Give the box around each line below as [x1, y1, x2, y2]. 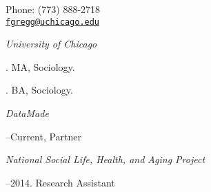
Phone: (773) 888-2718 [6, 2, 101, 16]
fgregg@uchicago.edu [6, 17, 100, 27]
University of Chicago [6, 36, 97, 51]
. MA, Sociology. [6, 59, 75, 74]
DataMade [6, 106, 49, 120]
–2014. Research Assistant [6, 175, 115, 189]
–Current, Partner [6, 129, 82, 143]
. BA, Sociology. [6, 83, 73, 97]
